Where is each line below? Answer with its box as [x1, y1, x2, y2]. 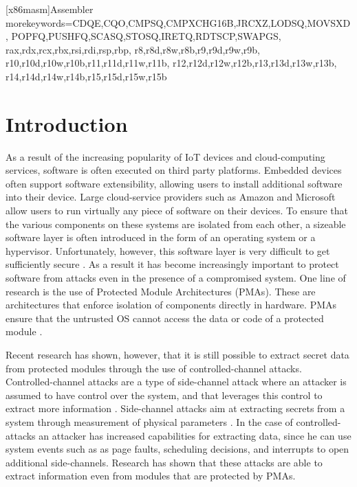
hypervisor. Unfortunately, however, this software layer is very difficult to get [6, 243, 330, 258]
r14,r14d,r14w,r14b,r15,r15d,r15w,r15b [6, 69, 167, 83]
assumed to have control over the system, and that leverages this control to [6, 387, 323, 402]
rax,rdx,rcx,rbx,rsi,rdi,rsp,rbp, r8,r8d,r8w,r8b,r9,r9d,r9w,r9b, [6, 42, 261, 56]
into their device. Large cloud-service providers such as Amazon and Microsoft [6, 190, 336, 204]
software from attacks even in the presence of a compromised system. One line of [6, 271, 346, 285]
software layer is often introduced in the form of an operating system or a [6, 230, 316, 245]
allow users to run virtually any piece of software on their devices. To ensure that [6, 203, 348, 218]
